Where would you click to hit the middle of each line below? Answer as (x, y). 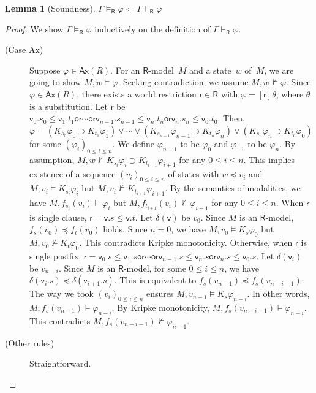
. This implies (269, 159)
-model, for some (155, 268)
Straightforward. (60, 363)
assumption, (52, 159)
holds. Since (125, 229)
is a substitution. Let (69, 106)
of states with (194, 174)
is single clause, (58, 217)
